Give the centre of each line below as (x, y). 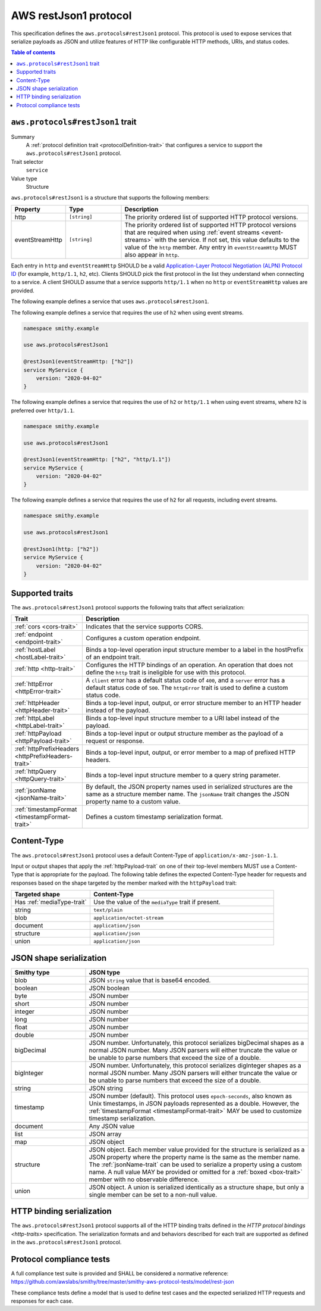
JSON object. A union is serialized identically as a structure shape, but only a (196, 1187)
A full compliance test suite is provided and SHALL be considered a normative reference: (120, 1273)
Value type (24, 178)
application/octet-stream (128, 918)
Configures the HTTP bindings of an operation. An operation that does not (190, 665)
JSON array (105, 1133)
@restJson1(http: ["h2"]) (61, 549)
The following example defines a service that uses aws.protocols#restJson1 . (110, 301)
